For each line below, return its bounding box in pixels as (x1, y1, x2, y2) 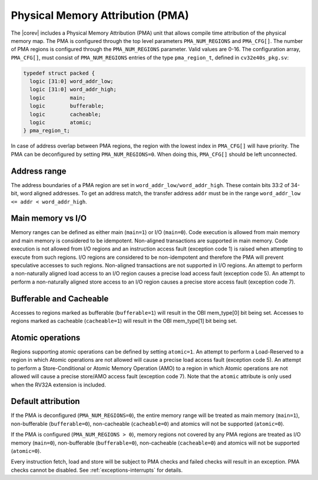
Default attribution (11, 396, 80, 406)
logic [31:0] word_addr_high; (29, 86, 117, 93)
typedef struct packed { (23, 69, 95, 76)
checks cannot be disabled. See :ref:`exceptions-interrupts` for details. (11, 466, 183, 474)
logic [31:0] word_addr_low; (29, 78, 114, 85)
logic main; (29, 94, 86, 101)
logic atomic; (29, 119, 92, 126)
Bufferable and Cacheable (11, 294, 109, 304)
